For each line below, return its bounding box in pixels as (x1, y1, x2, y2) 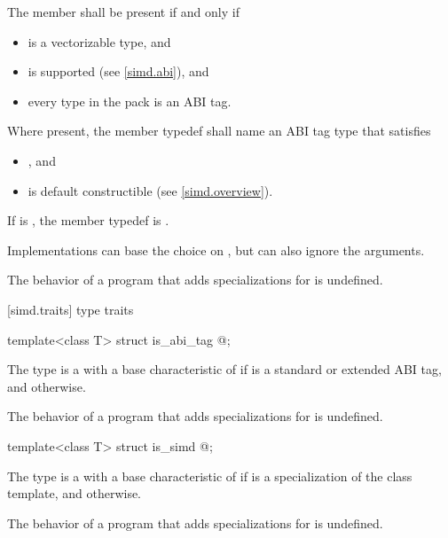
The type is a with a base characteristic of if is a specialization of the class (7, 466, 413, 485)
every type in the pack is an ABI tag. (28, 91, 232, 110)
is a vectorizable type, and (28, 32, 171, 51)
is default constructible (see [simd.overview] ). (28, 181, 273, 199)
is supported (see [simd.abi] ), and (28, 62, 209, 81)
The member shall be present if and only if (7, 3, 240, 20)
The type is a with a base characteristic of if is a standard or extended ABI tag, (7, 360, 442, 378)
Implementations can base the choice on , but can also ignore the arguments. (7, 240, 425, 259)
